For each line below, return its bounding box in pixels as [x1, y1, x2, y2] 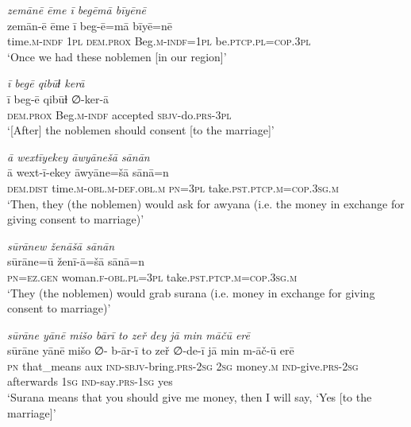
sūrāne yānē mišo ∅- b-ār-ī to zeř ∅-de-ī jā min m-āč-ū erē [7, 342, 294, 359]
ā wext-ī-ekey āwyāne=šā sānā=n [7, 164, 169, 181]
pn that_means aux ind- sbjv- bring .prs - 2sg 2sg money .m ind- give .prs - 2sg [7, 357, 359, 374]
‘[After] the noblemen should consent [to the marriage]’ [7, 122, 275, 138]
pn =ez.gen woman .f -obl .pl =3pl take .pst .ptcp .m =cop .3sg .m [7, 268, 298, 285]
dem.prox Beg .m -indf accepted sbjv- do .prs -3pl [7, 106, 232, 122]
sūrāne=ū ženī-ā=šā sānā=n [7, 253, 144, 270]
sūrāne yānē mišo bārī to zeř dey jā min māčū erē [7, 326, 250, 343]
